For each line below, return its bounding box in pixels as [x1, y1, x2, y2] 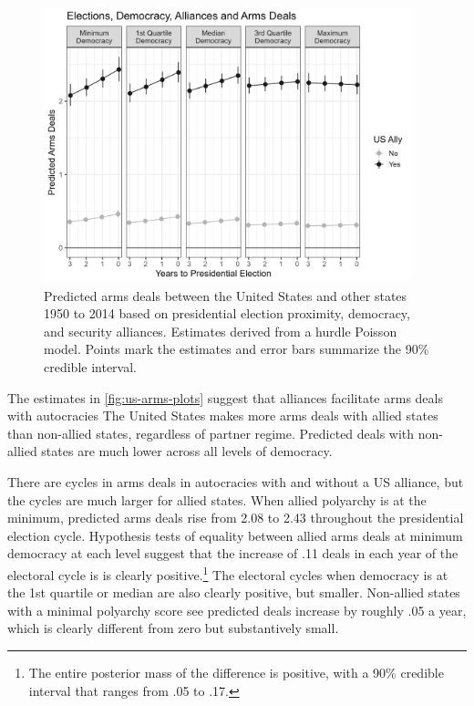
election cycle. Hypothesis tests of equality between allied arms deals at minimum [7, 525, 463, 545]
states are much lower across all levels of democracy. [41, 441, 333, 461]
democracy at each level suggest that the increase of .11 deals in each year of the [7, 544, 459, 563]
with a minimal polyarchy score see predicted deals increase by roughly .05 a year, [7, 600, 467, 619]
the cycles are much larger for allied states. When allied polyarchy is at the [7, 490, 427, 509]
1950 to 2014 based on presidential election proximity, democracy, [44, 304, 410, 323]
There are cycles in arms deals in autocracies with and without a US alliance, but [7, 472, 464, 492]
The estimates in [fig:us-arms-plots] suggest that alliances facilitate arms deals [7, 388, 443, 407]
